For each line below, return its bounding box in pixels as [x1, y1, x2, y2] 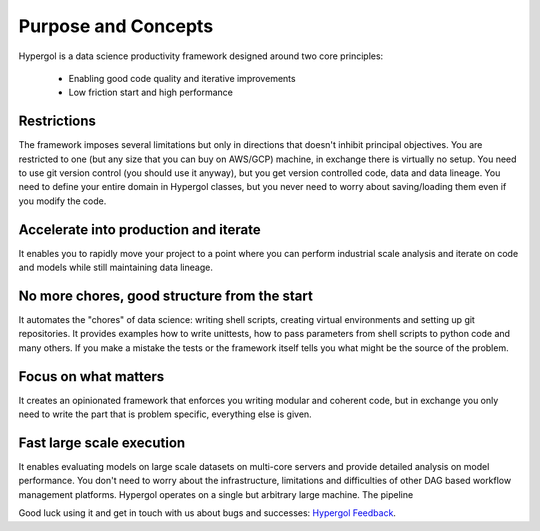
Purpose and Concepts [18, 15, 214, 37]
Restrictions [18, 113, 97, 130]
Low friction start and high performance [68, 86, 234, 99]
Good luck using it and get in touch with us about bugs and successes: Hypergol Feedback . [18, 507, 397, 519]
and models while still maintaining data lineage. [18, 261, 214, 274]
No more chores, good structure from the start [18, 287, 314, 304]
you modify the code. [18, 195, 107, 207]
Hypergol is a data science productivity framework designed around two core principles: [18, 50, 384, 62]
